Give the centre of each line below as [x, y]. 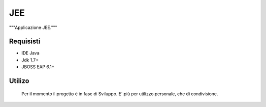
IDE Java [30, 53]
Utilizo [19, 81]
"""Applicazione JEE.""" [33, 27]
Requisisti [25, 41]
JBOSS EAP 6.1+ [38, 67]
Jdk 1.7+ [30, 60]
